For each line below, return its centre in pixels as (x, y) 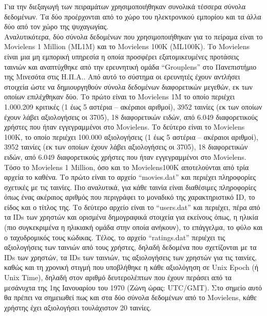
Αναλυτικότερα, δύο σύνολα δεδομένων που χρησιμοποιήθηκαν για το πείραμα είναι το (133, 36)
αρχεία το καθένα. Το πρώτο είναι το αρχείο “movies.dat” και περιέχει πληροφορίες (130, 177)
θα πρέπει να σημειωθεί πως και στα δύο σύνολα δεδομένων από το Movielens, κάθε (130, 297)
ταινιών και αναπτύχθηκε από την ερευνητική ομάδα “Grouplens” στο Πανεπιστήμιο (130, 66)
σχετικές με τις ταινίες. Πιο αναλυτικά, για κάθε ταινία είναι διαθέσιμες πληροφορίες (130, 187)
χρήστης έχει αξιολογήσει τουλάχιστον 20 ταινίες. (78, 307)
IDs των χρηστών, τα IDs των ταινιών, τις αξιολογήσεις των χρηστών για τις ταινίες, (130, 257)
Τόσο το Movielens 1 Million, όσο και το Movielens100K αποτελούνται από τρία (127, 167)
